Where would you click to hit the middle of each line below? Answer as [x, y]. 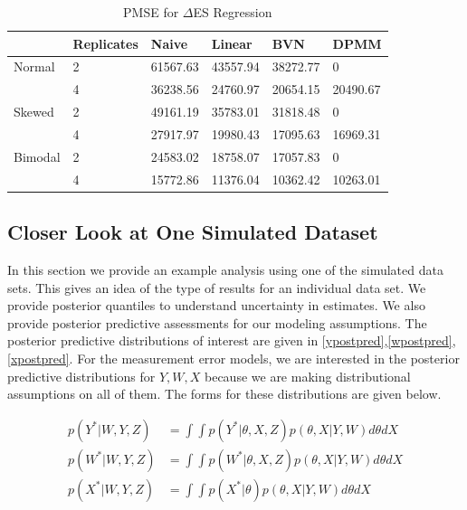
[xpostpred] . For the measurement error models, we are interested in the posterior [233, 358]
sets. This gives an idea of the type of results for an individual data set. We [217, 287]
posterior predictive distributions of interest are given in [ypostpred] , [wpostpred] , [232, 340]
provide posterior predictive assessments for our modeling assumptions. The [217, 322]
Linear [232, 43]
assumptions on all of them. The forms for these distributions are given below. [224, 394]
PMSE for [151, 12]
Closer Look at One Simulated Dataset [193, 232]
